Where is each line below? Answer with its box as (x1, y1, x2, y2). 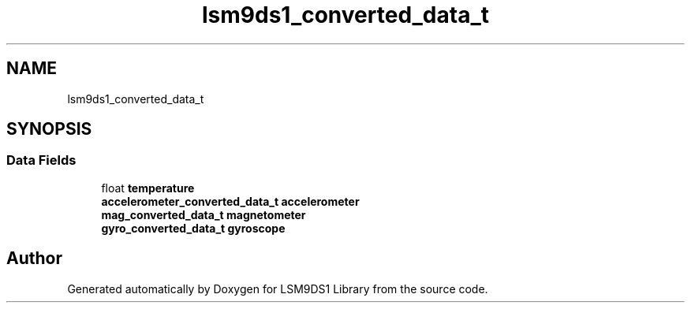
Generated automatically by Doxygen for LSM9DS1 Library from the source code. (67, 281, 488, 296)
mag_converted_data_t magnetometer (101, 207, 306, 222)
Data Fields (6, 152, 77, 169)
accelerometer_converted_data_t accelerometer (101, 194, 360, 208)
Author (6, 248, 62, 269)
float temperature (101, 181, 195, 195)
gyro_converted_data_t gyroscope (101, 221, 286, 235)
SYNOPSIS (6, 119, 92, 140)
